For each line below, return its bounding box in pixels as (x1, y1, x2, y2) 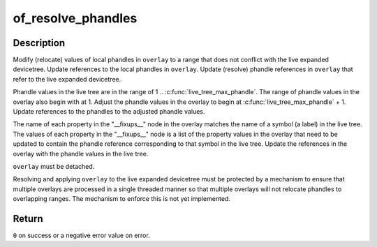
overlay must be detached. (13, 162, 95, 170)
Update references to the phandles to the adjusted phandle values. (13, 107, 205, 116)
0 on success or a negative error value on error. (13, 231, 150, 240)
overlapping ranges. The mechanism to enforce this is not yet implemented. (13, 195, 230, 203)
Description (13, 37, 66, 49)
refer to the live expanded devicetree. (13, 75, 121, 83)
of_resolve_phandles (13, 10, 138, 26)
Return (13, 213, 43, 225)
